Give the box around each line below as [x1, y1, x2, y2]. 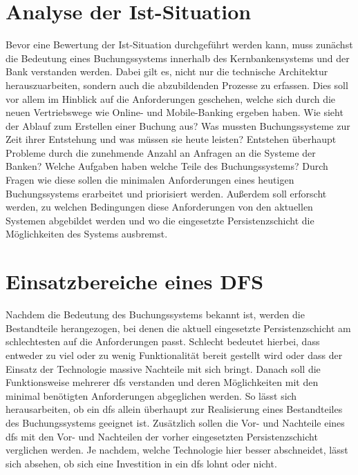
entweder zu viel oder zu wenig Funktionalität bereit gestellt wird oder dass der [6, 347, 343, 362]
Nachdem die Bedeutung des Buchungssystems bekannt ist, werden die [6, 307, 305, 322]
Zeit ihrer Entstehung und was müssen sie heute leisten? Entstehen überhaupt [6, 132, 337, 146]
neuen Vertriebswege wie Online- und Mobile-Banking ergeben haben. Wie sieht [6, 105, 343, 119]
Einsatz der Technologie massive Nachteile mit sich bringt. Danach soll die [6, 361, 321, 376]
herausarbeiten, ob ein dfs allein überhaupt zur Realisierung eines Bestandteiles [6, 402, 343, 416]
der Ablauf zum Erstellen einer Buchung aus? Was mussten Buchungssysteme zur [6, 118, 350, 133]
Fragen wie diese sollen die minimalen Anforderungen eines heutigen [6, 173, 294, 187]
